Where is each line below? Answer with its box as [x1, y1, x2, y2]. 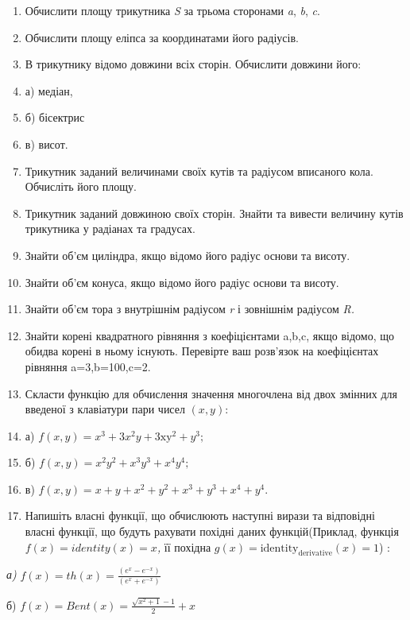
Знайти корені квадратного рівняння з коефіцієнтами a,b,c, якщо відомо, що [25, 327, 394, 343]
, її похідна [157, 538, 211, 555]
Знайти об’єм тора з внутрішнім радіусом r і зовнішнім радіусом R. [25, 300, 354, 317]
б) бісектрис [25, 109, 85, 126]
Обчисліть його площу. [25, 178, 137, 195]
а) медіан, [25, 82, 73, 99]
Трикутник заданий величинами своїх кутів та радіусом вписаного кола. [25, 162, 373, 179]
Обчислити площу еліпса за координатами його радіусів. [25, 29, 299, 45]
